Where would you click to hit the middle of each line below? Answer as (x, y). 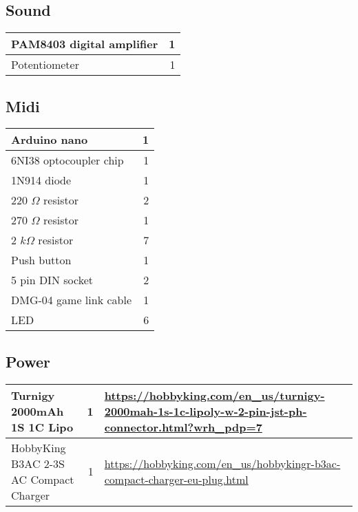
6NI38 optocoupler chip (67, 160)
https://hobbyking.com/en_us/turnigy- (214, 395)
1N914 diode (41, 180)
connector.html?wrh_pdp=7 (183, 427)
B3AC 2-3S (38, 463)
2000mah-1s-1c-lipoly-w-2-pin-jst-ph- (206, 411)
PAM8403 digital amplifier (85, 44)
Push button (41, 260)
